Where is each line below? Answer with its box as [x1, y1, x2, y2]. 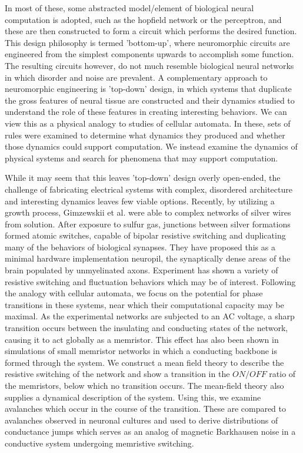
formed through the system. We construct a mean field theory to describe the [5, 356, 284, 368]
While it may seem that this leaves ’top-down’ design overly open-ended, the [5, 171, 281, 184]
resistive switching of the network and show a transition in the [5, 368, 230, 380]
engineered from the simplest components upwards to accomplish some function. [5, 48, 294, 60]
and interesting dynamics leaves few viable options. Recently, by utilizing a [5, 194, 275, 207]
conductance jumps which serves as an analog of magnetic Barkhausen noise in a [5, 425, 296, 438]
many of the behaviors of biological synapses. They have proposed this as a [5, 240, 275, 253]
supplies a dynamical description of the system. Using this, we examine [5, 391, 261, 403]
